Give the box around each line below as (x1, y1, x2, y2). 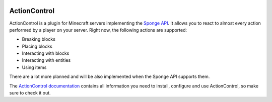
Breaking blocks (22, 36, 55, 42)
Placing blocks (22, 43, 52, 49)
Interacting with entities (22, 57, 71, 63)
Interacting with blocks (22, 50, 70, 56)
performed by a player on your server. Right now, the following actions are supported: (9, 27, 187, 33)
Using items (22, 64, 47, 70)
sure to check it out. (9, 90, 51, 96)
